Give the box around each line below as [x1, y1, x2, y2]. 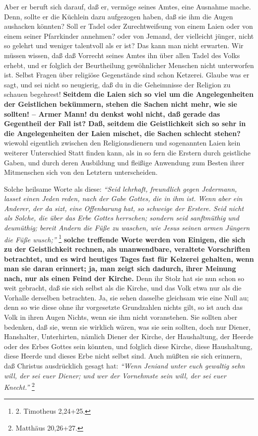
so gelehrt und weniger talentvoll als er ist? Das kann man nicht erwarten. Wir [4, 40, 244, 51]
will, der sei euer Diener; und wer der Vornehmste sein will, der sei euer [4, 370, 226, 380]
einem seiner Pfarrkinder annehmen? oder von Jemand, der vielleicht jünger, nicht [4, 30, 254, 41]
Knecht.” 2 [4, 380, 35, 392]
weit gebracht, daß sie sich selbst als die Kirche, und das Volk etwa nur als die [4, 283, 242, 293]
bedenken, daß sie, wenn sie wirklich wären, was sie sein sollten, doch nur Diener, [4, 321, 251, 332]
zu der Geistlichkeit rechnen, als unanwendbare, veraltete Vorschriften [4, 243, 251, 254]
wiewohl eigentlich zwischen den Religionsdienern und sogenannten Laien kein [4, 138, 241, 148]
